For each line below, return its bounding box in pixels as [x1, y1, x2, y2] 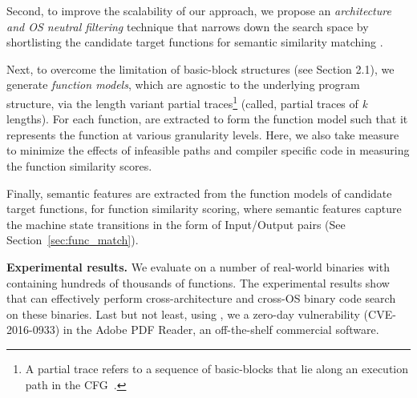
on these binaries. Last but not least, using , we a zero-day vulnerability [6, 305, 360, 322]
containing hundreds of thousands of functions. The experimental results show [6, 274, 390, 291]
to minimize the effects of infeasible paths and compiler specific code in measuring [6, 142, 410, 159]
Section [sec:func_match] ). [6, 231, 139, 248]
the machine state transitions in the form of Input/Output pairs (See [6, 215, 346, 232]
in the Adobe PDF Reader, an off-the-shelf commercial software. [63, 321, 379, 338]
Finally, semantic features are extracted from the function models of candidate [6, 184, 392, 201]
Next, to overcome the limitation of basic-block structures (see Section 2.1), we [6, 60, 395, 77]
